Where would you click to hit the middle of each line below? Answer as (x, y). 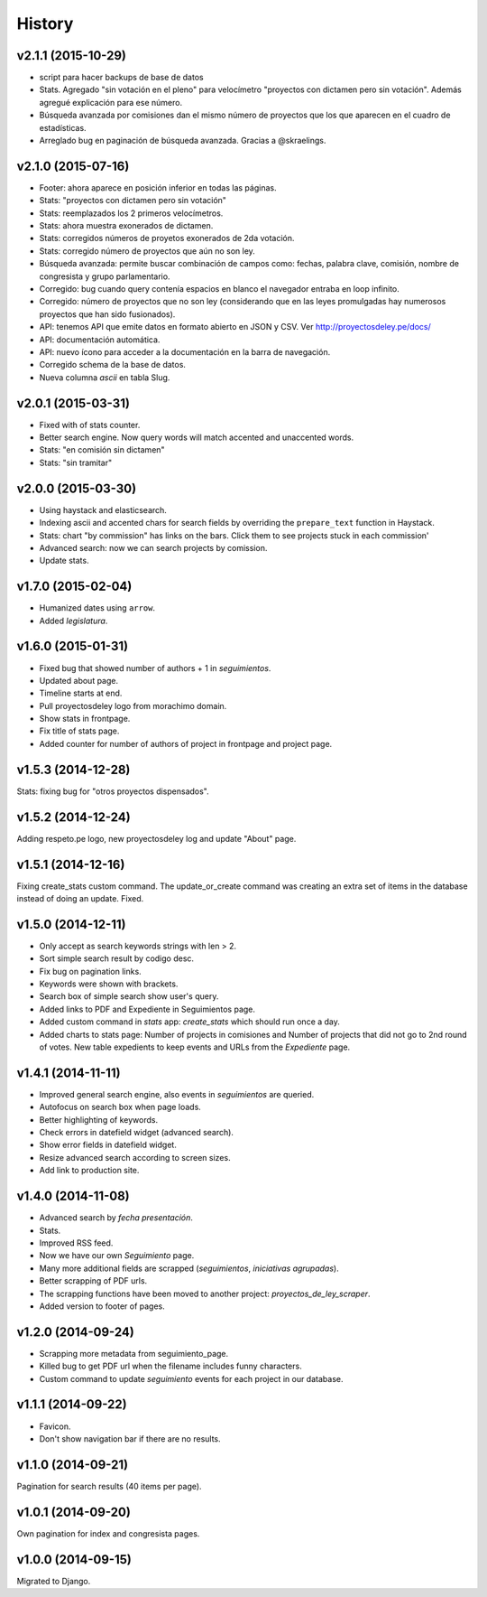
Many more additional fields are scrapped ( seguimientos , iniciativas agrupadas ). (189, 1268)
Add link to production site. (89, 1171)
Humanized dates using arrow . (97, 608)
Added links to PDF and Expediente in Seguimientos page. (147, 1009)
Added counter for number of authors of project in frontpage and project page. (186, 743)
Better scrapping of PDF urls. (93, 1281)
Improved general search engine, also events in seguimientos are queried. (177, 1094)
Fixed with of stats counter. (90, 425)
